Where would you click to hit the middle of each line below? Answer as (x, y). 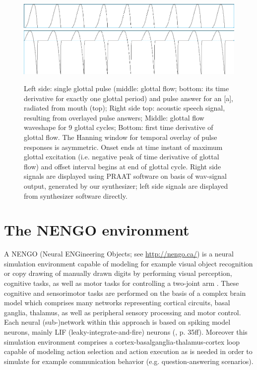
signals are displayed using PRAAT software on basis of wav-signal (126, 176)
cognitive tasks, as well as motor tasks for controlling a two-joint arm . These (122, 283)
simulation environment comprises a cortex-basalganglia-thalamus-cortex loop (122, 341)
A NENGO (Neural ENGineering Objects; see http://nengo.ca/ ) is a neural (119, 254)
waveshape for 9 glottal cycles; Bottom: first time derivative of (119, 127)
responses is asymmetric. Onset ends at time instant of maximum (123, 147)
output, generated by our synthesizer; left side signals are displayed (126, 185)
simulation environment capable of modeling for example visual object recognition (128, 263)
